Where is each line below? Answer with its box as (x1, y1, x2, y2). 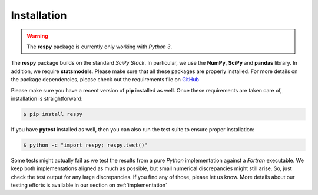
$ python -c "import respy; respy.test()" (23, 141, 148, 148)
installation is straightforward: (11, 95, 83, 102)
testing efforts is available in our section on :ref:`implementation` (11, 181, 168, 189)
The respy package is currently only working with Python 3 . (26, 43, 173, 50)
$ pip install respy (23, 111, 82, 117)
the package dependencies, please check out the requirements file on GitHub (11, 76, 200, 83)
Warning (26, 32, 48, 39)
